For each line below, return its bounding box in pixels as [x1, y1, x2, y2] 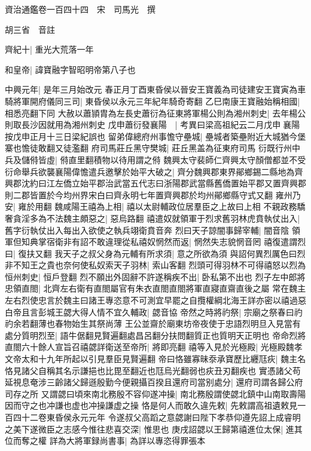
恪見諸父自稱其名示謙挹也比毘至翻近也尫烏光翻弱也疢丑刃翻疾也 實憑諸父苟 [5, 364, 301, 376]
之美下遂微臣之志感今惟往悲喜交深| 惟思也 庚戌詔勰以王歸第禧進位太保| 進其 [5, 422, 303, 435]
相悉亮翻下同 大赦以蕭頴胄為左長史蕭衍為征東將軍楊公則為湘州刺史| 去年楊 [5, 106, 298, 119]
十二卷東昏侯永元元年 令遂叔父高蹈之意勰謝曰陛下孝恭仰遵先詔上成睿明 [21, 411, 301, 423]
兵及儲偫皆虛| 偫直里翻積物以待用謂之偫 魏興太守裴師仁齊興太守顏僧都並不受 [5, 153, 306, 165]
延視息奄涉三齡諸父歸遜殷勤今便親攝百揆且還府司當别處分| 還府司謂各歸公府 [5, 376, 303, 388]
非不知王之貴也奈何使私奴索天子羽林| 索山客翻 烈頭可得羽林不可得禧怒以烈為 [5, 259, 306, 271]
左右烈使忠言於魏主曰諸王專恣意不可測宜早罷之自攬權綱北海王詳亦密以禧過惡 [5, 294, 306, 306]
